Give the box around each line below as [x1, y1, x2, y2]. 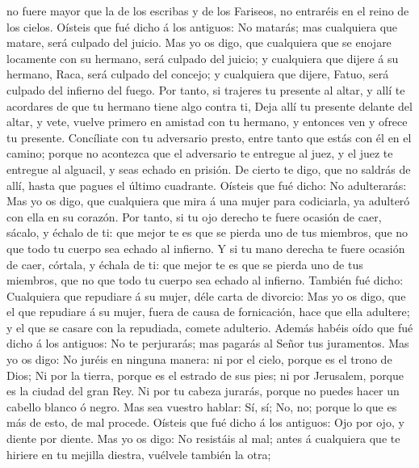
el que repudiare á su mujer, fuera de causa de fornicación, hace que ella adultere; [6, 303, 410, 320]
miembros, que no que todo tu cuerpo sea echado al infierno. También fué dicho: [6, 272, 404, 289]
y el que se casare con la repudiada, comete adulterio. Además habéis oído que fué [6, 318, 413, 335]
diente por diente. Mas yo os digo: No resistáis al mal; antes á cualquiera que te [6, 430, 400, 447]
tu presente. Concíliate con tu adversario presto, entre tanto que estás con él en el [6, 129, 412, 145]
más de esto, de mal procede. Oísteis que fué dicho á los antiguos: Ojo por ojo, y [6, 414, 404, 431]
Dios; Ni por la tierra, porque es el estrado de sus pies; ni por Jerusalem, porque [6, 366, 404, 383]
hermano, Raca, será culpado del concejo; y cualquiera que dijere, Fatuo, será [6, 65, 389, 82]
